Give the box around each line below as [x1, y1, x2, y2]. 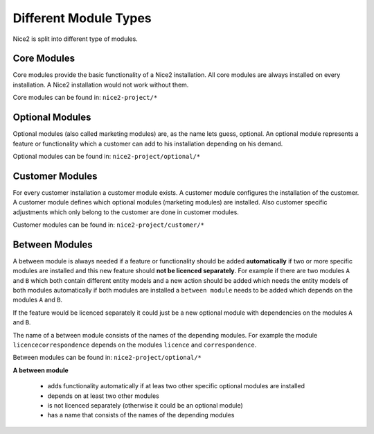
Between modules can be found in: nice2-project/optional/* [12, 354, 202, 362]
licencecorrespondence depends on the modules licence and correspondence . [12, 340, 257, 349]
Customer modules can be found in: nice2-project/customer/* [12, 220, 204, 229]
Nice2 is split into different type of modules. [12, 35, 138, 43]
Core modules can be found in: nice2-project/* [12, 94, 158, 102]
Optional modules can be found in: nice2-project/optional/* [12, 152, 201, 160]
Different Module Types [12, 10, 152, 26]
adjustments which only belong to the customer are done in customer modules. [12, 208, 239, 216]
